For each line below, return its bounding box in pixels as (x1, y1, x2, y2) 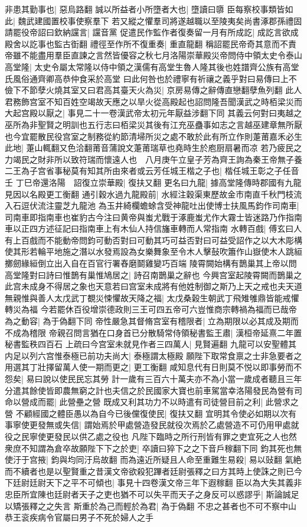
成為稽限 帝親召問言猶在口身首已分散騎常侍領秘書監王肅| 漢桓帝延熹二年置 (12, 326, 302, 338)
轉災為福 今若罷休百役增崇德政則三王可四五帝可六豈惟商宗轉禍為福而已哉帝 (5, 303, 297, 315)
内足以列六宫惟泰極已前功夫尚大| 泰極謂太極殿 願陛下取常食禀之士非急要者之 (5, 349, 302, 361)
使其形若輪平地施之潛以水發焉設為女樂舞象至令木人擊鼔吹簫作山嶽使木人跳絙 (5, 245, 302, 258)
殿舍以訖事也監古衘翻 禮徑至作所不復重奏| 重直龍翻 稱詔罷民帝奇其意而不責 (5, 37, 296, 50)
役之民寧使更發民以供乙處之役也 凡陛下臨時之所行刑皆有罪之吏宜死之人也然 (5, 430, 297, 442)
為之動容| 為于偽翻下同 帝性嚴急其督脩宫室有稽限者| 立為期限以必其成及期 (5, 315, 290, 327)
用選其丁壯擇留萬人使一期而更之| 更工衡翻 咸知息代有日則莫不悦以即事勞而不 (5, 361, 302, 373)
